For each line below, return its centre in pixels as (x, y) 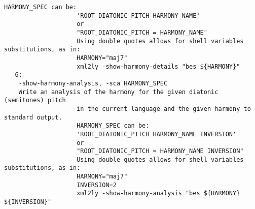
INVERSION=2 (97, 185)
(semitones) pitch (35, 100)
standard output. (33, 117)
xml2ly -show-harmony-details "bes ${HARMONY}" (158, 66)
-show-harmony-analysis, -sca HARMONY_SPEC (93, 83)
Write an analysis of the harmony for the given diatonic (118, 92)
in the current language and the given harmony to (164, 109)
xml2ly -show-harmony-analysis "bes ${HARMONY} (158, 193)
